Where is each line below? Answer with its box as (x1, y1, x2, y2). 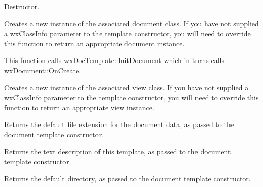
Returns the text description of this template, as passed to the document (4, 146, 231, 157)
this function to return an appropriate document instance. (4, 38, 185, 48)
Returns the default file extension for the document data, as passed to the (4, 119, 234, 130)
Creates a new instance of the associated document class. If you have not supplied (4, 18, 259, 28)
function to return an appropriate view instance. (4, 102, 154, 112)
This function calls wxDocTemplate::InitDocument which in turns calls (4, 55, 224, 66)
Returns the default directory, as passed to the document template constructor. (4, 173, 251, 183)
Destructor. (4, 1, 40, 11)
